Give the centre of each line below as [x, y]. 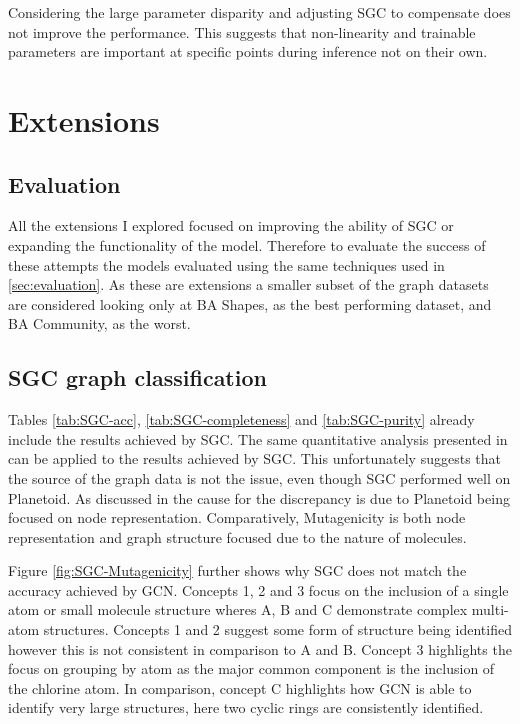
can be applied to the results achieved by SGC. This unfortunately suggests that [254, 458]
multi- [490, 609]
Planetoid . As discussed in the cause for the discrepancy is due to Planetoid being [259, 497]
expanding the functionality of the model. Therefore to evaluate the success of [247, 244]
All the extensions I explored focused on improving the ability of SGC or [231, 225]
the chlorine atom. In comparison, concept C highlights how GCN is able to [240, 687]
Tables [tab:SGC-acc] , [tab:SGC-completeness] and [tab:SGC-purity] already [241, 419]
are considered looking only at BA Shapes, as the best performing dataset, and [250, 303]
